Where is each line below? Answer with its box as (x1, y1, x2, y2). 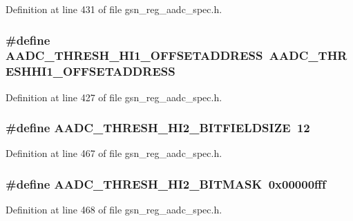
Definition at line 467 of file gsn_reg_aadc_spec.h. (6, 146, 222, 160)
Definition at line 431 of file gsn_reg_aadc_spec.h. (6, 2, 222, 16)
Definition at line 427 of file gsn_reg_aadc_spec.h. (6, 90, 222, 104)
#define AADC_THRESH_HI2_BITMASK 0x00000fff (6, 175, 326, 192)
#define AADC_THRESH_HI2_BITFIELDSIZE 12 (6, 119, 310, 136)
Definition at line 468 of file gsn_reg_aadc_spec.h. (6, 202, 222, 217)
